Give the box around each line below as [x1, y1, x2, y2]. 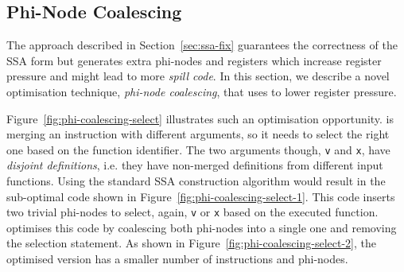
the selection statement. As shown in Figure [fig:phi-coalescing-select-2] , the [6, 235, 376, 251]
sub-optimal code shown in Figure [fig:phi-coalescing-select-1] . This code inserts [6, 188, 395, 204]
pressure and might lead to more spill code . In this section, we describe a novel [6, 68, 390, 84]
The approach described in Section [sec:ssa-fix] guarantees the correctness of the [6, 37, 398, 53]
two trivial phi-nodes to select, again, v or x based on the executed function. [6, 204, 379, 220]
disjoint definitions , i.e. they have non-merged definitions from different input [6, 157, 383, 173]
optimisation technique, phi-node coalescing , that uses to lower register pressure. [6, 83, 397, 99]
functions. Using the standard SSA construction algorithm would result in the [6, 173, 386, 189]
